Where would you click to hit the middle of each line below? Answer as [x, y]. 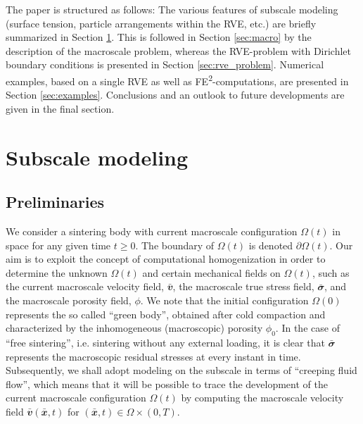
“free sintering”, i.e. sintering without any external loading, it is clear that [165, 342]
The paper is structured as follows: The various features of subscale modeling [172, 9]
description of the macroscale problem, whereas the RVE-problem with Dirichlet [179, 50]
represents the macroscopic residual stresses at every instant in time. [153, 356]
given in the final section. [60, 108]
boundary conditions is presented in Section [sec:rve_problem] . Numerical [165, 64]
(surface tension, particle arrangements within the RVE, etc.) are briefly [161, 23]
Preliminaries [55, 202]
